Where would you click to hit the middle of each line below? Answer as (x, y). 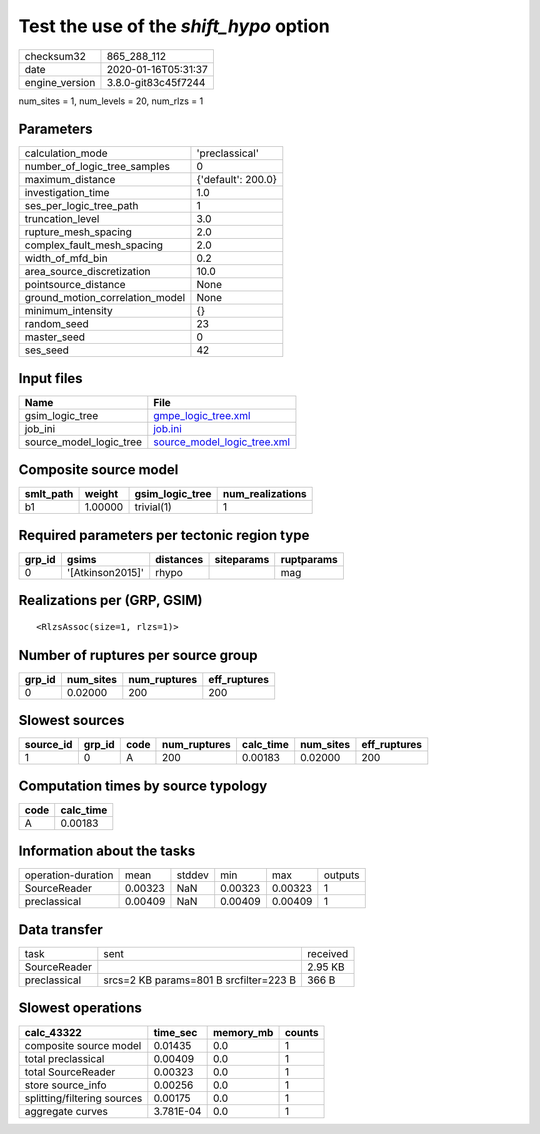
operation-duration (69, 875)
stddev (192, 875)
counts (301, 1032)
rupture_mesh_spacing (78, 232)
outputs (341, 875)
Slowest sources (71, 720)
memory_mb (243, 1032)
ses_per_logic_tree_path (81, 206)
